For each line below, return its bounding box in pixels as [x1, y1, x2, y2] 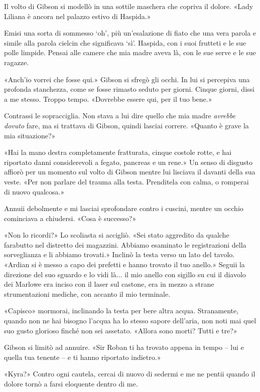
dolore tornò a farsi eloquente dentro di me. [4, 378, 138, 388]
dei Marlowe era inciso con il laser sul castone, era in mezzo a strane [4, 279, 214, 289]
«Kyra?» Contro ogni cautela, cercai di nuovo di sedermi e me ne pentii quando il [4, 368, 255, 379]
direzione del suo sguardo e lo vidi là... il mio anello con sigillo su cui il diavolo [4, 269, 246, 279]
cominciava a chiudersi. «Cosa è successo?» [4, 213, 137, 223]
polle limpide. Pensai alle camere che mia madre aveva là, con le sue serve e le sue [4, 47, 256, 58]
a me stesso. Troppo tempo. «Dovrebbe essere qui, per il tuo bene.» [4, 93, 212, 104]
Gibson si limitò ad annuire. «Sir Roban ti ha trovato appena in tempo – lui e [4, 342, 244, 352]
